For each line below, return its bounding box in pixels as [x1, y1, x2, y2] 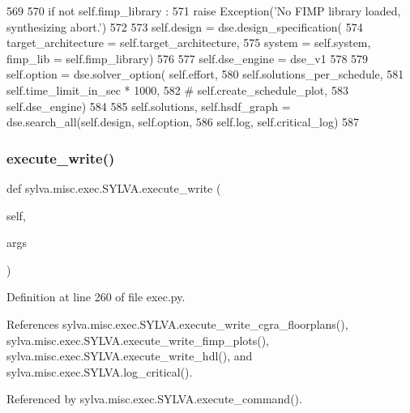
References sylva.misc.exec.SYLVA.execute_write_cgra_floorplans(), [6, 315, 348, 332]
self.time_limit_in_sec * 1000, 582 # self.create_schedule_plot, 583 [6, 81, 348, 98]
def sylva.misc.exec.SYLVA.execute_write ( [6, 179, 221, 196]
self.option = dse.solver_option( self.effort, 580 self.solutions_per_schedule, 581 [6, 66, 404, 83]
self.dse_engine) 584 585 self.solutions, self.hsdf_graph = [6, 97, 291, 114]
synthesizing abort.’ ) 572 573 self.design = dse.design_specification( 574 [6, 18, 363, 35]
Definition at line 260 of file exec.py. [6, 288, 186, 305]
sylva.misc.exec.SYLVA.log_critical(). [6, 363, 193, 380]
